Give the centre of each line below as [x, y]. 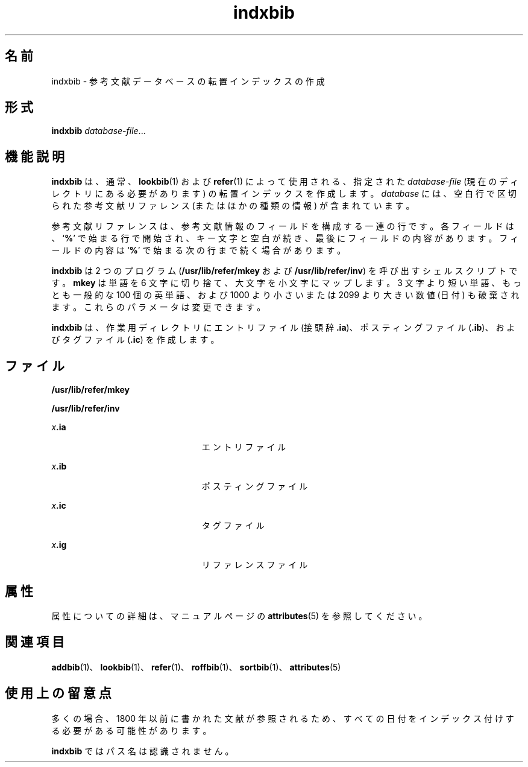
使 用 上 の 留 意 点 [58, 693]
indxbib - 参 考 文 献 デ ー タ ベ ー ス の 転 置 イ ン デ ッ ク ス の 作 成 [188, 81]
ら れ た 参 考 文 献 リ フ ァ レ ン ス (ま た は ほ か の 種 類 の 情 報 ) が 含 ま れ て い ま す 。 [233, 206]
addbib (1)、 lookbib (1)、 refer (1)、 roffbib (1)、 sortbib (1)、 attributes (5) [196, 667]
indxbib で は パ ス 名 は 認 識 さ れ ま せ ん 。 [143, 751]
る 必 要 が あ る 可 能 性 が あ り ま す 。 [131, 730]
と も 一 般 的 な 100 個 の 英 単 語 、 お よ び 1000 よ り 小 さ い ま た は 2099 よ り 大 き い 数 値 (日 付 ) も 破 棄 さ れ [285, 295]
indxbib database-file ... [99, 131]
